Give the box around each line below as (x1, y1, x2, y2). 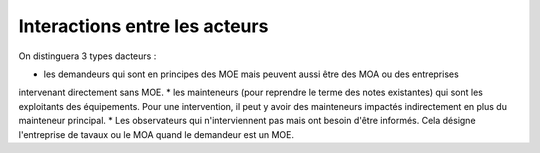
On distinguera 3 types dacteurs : (18, 50, 157, 62)
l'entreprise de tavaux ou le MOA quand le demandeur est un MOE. (18, 128, 295, 140)
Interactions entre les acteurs (18, 15, 269, 37)
